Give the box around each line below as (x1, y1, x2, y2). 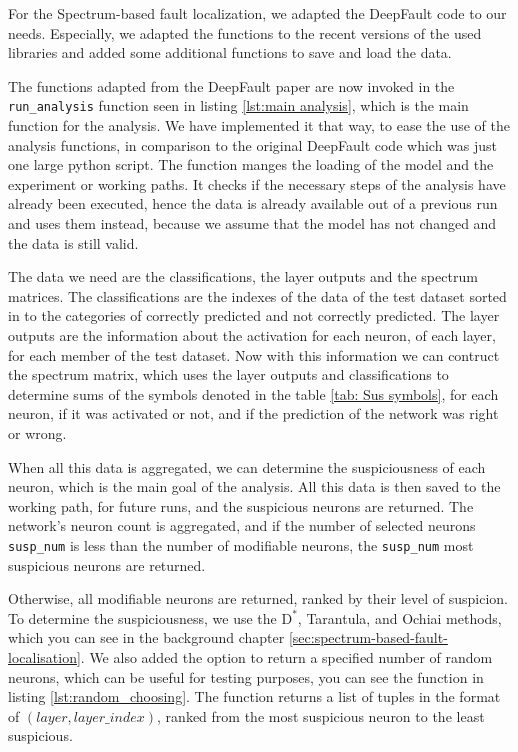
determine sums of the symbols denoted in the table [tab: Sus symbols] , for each (8, 383, 499, 404)
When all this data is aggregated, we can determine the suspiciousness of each (8, 456, 486, 477)
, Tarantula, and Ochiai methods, (297, 607, 502, 628)
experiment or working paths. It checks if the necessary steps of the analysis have (8, 173, 506, 194)
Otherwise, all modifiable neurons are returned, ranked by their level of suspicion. (8, 588, 508, 609)
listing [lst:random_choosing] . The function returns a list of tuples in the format (8, 686, 501, 707)
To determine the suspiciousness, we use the (8, 607, 277, 628)
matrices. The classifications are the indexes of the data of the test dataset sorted (8, 285, 507, 306)
